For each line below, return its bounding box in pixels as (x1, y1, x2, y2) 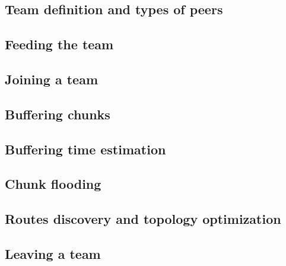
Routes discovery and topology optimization (5, 210, 281, 228)
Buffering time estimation (5, 140, 166, 158)
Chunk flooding (5, 175, 101, 193)
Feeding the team (5, 35, 114, 53)
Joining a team (5, 69, 98, 88)
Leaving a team (5, 244, 101, 262)
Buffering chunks (5, 104, 110, 123)
